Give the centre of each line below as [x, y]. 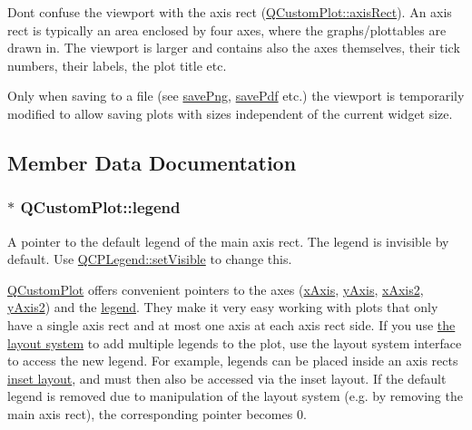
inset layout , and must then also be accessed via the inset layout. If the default [227, 378]
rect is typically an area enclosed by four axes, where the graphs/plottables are [227, 29]
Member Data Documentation [152, 162]
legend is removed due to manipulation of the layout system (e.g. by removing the [235, 396]
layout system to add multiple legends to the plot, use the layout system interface [235, 342]
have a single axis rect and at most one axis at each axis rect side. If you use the [231, 324]
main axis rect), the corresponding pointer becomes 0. [157, 413]
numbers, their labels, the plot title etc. [117, 65]
